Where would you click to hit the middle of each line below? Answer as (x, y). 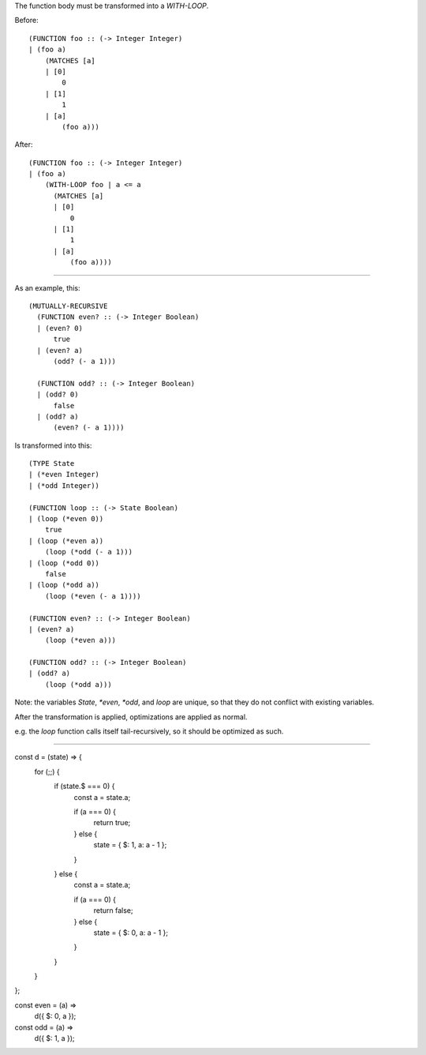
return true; (112, 823)
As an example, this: (47, 287)
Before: (26, 21)
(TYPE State (52, 464)
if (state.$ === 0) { (84, 787)
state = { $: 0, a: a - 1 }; (131, 933)
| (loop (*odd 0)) (64, 563)
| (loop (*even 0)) (66, 519)
